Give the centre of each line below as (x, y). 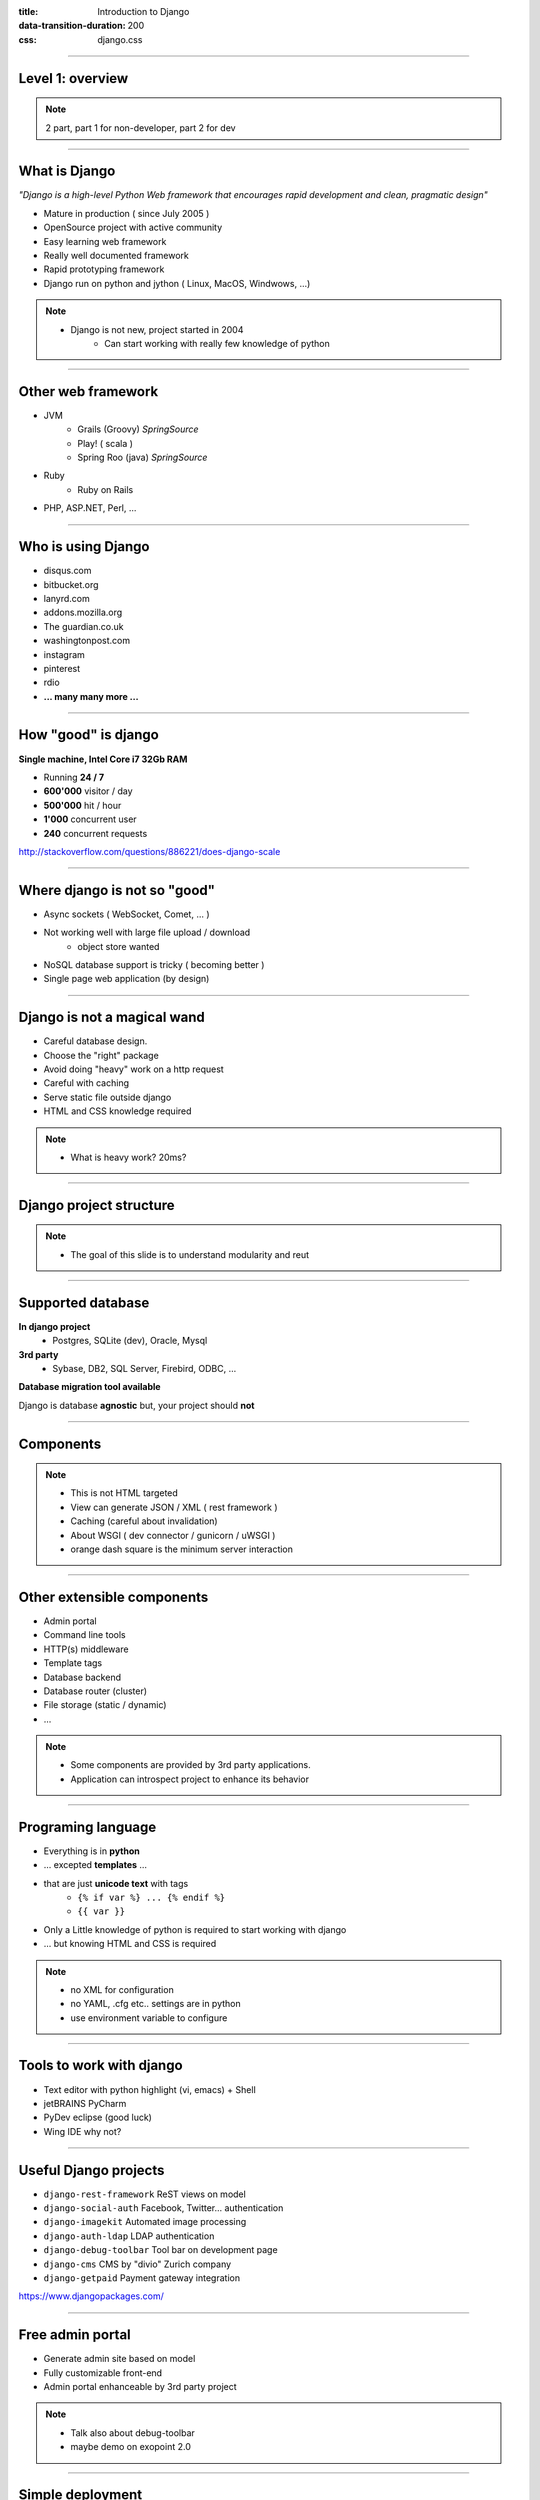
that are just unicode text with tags (116, 1883)
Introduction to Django (143, 11)
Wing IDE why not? (82, 2131)
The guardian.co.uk (83, 626)
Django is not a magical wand (111, 1017)
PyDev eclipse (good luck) (97, 2117)
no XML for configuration (122, 1989)
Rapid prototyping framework (104, 269)
